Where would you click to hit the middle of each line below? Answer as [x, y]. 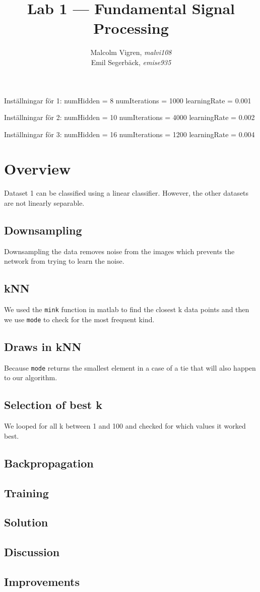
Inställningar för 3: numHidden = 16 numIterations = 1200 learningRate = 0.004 [129, 134]
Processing [131, 28]
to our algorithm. [31, 377]
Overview [38, 169]
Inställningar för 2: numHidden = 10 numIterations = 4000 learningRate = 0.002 [129, 117]
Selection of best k [53, 405]
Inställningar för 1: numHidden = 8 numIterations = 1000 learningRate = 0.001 [128, 100]
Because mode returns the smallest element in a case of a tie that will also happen [130, 367]
